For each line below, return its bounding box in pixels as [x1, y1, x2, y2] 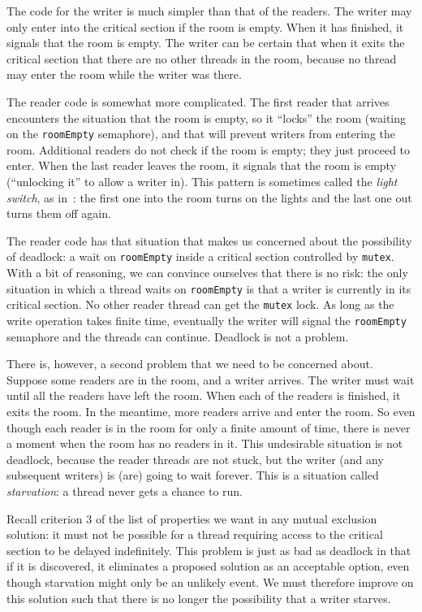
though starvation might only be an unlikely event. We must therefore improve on [6, 573, 414, 590]
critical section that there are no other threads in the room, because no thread [6, 50, 397, 67]
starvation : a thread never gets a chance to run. [6, 482, 243, 499]
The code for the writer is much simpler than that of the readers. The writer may [6, 2, 412, 19]
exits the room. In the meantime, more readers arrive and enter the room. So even [6, 402, 416, 419]
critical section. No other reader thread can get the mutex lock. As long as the [6, 296, 394, 313]
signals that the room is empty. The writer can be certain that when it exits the [6, 34, 405, 51]
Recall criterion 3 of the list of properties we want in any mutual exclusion [6, 510, 377, 527]
